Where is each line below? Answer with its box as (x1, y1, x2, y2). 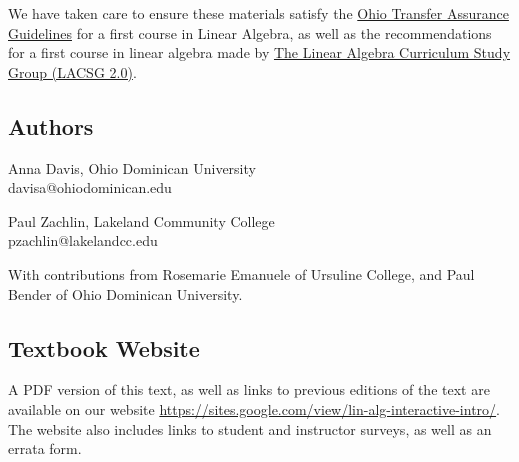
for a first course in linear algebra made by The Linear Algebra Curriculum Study (8, 42, 511, 63)
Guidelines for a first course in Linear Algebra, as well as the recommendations (8, 22, 492, 43)
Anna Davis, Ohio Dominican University (8, 157, 256, 178)
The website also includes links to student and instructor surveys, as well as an (8, 418, 492, 439)
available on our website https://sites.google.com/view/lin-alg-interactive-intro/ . (8, 398, 500, 419)
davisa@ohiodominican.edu (8, 177, 172, 198)
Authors (8, 110, 94, 141)
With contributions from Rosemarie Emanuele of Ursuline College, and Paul (8, 263, 475, 284)
